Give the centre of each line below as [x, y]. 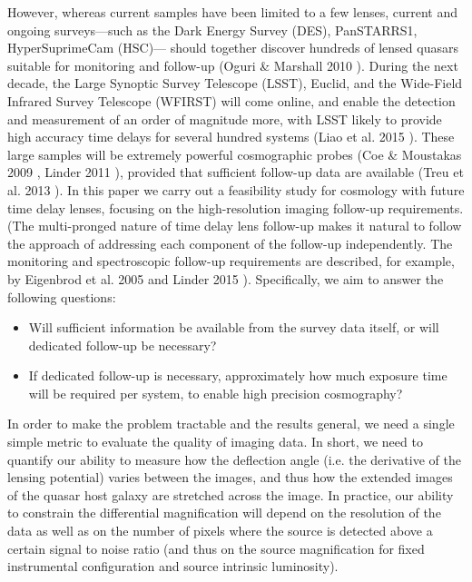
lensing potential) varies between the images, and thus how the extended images [230, 477]
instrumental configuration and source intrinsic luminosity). [173, 566]
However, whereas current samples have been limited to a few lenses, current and [232, 12]
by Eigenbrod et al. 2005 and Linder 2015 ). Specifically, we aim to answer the [226, 278]
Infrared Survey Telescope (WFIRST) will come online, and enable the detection [231, 100]
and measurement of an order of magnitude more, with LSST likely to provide [225, 118]
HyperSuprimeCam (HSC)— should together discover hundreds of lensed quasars [233, 48]
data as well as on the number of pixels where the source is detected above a [220, 531]
